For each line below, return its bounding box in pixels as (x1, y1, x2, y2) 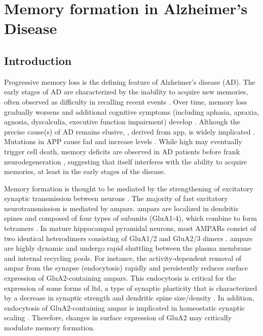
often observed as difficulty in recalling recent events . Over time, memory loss (4, 96, 247, 107)
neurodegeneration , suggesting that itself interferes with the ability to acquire (4, 156, 247, 166)
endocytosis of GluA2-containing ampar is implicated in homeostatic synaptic (4, 302, 245, 313)
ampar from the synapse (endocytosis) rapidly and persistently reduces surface (4, 262, 248, 273)
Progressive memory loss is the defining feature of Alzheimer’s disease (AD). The (4, 76, 255, 87)
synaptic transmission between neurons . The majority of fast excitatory (4, 193, 228, 204)
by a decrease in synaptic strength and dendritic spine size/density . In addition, (4, 292, 254, 303)
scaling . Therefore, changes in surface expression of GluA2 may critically (4, 312, 232, 323)
